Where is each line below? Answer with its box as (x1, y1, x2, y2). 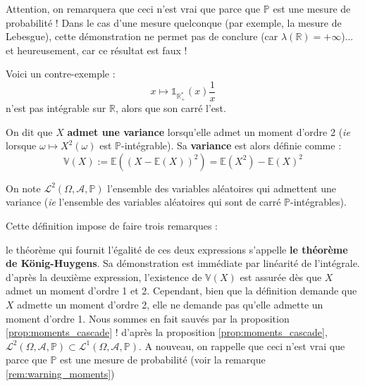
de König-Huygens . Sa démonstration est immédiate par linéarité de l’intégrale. (6, 256, 360, 270)
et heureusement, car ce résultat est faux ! (6, 42, 187, 57)
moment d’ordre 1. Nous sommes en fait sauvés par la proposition (6, 311, 290, 325)
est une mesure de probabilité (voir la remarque (60, 352, 266, 367)
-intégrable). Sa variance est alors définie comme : (121, 138, 342, 153)
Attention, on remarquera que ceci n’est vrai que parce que (6, 1, 261, 15)
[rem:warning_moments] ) (6, 366, 115, 380)
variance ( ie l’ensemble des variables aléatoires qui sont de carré (6, 194, 281, 209)
